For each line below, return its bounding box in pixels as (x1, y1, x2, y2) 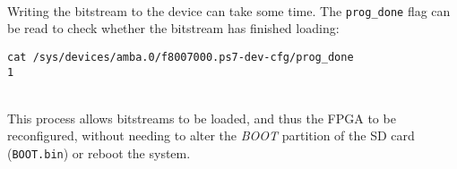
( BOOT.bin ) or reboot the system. (7, 143, 191, 162)
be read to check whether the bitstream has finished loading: (7, 19, 340, 38)
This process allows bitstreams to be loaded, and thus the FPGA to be (7, 108, 396, 127)
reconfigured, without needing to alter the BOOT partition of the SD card (7, 126, 415, 145)
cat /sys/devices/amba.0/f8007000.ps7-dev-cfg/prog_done (7, 50, 354, 63)
